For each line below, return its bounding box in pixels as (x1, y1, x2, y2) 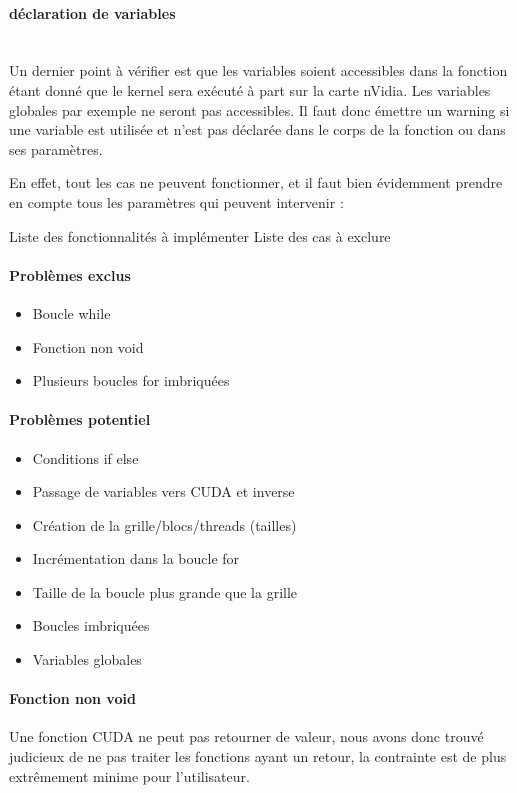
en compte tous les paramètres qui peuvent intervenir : (9, 191, 344, 212)
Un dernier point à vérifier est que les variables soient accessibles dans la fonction (9, 60, 508, 81)
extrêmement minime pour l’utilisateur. (9, 765, 250, 786)
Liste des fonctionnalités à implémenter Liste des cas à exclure (9, 225, 391, 246)
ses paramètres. (9, 138, 103, 159)
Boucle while (32, 302, 111, 323)
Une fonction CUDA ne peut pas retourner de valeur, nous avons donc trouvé (9, 726, 484, 747)
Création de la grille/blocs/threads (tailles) (32, 514, 297, 535)
